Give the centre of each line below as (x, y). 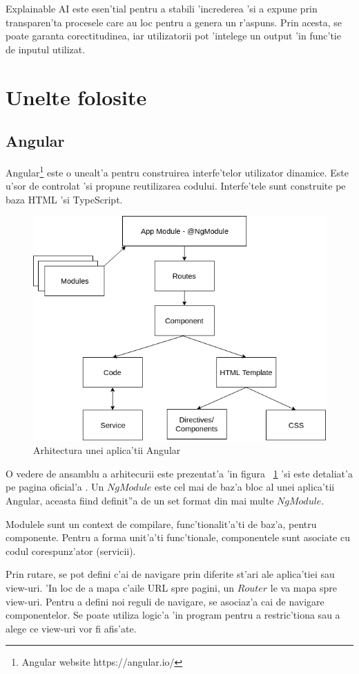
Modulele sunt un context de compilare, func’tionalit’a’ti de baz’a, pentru (161, 523)
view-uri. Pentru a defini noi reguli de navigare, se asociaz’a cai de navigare (165, 601)
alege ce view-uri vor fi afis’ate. (71, 628)
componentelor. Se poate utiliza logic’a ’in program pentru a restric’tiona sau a (173, 615)
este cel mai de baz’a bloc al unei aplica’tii (245, 487)
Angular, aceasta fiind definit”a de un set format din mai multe (140, 501)
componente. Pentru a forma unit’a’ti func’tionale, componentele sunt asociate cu (178, 537)
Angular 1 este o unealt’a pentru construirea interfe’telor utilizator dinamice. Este (177, 171)
